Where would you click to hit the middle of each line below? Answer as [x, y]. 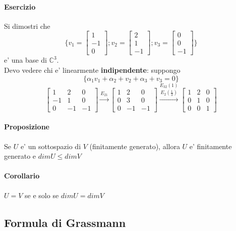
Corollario [22, 176]
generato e [20, 156]
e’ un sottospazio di [51, 146]
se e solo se [42, 195]
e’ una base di [25, 60]
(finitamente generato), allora [135, 146]
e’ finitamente [211, 146]
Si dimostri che [27, 26]
